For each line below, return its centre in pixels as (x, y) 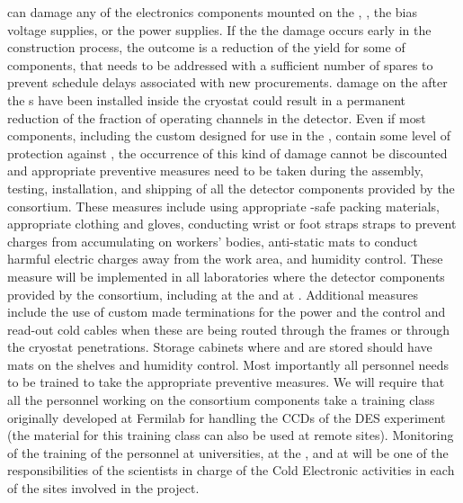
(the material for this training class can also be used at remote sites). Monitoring (231, 435)
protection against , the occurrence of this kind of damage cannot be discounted (227, 153)
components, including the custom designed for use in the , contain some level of (229, 135)
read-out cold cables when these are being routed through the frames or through (229, 329)
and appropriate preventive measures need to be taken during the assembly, (215, 171)
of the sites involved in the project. (103, 488)
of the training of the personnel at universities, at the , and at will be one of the (228, 452)
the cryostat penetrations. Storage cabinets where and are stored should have (220, 347)
